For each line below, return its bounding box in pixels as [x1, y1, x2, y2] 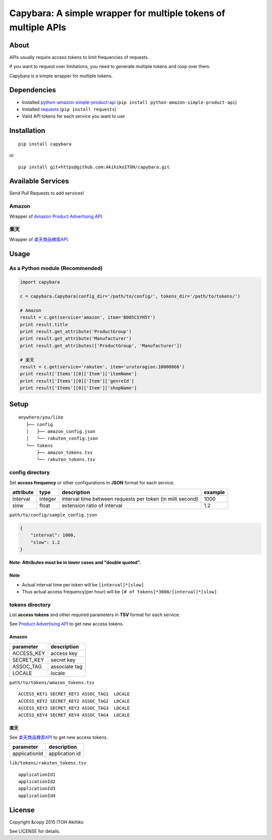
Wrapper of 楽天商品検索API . [9, 236, 69, 242]
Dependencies [9, 86, 56, 94]
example [203, 489, 225, 496]
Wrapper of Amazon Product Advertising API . [9, 213, 103, 219]
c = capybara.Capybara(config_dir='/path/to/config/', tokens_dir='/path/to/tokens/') [20, 293, 241, 299]
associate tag [50, 663, 83, 670]
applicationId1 [18, 771, 56, 777]
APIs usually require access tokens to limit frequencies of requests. [9, 54, 149, 60]
